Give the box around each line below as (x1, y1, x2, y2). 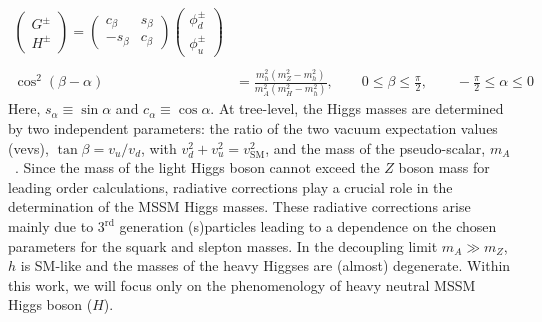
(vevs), (8, 137, 49, 158)
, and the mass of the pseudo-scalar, (265, 137, 486, 158)
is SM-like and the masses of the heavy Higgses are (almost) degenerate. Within (20, 255, 511, 276)
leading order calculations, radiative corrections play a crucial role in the (8, 176, 453, 197)
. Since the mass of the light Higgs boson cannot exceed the (15, 157, 380, 178)
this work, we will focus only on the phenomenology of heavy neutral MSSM (8, 274, 476, 295)
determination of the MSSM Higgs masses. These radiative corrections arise (8, 196, 471, 217)
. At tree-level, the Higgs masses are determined (210, 98, 504, 119)
